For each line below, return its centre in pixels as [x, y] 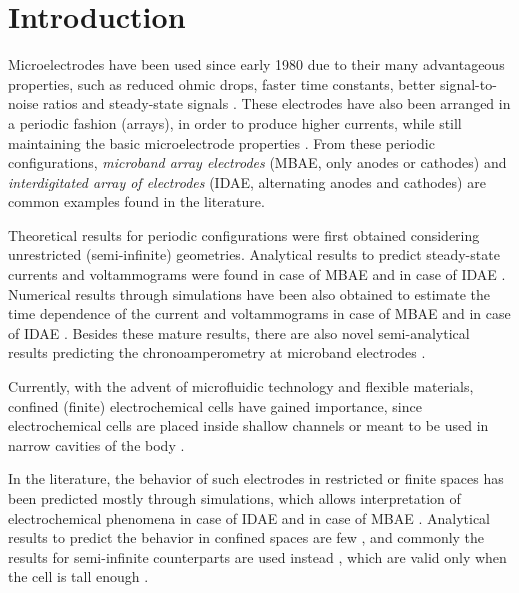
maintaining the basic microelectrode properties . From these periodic [221, 142]
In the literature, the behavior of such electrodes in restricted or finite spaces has [256, 478]
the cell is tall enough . [78, 576]
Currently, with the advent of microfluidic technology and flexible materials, [241, 386]
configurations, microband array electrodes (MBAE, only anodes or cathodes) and [257, 162]
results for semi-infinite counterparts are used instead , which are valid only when [257, 556]
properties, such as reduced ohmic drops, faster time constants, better [222, 83]
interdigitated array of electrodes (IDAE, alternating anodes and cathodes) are [247, 181]
